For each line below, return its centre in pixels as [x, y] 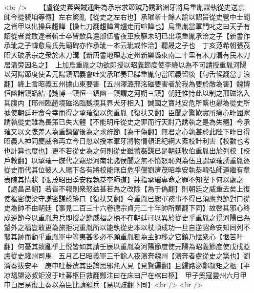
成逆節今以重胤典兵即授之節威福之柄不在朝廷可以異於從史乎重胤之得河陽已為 [127, 218]
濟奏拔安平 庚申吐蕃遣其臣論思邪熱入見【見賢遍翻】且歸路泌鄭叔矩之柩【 [124, 265]
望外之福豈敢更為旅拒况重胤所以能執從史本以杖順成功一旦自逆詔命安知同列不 [127, 227]
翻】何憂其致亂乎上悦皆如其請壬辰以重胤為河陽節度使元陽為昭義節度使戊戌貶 [127, 246]
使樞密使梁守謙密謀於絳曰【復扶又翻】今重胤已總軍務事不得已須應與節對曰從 [127, 198]
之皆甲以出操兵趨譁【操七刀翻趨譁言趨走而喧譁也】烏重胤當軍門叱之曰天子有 [127, 26]
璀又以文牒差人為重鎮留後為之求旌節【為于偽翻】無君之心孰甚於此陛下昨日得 [127, 131]
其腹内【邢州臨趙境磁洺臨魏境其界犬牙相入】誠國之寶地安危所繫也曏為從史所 [127, 102]
